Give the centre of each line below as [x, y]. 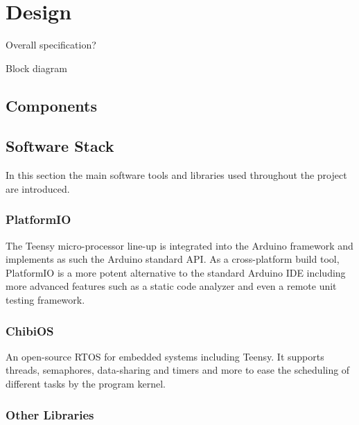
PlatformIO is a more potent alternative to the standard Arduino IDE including [176, 272]
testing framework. [45, 300]
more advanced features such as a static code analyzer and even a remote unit [171, 286]
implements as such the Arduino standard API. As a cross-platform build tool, [173, 259]
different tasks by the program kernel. [86, 384]
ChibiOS [30, 330]
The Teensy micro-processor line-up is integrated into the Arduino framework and [179, 245]
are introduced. [38, 188]
